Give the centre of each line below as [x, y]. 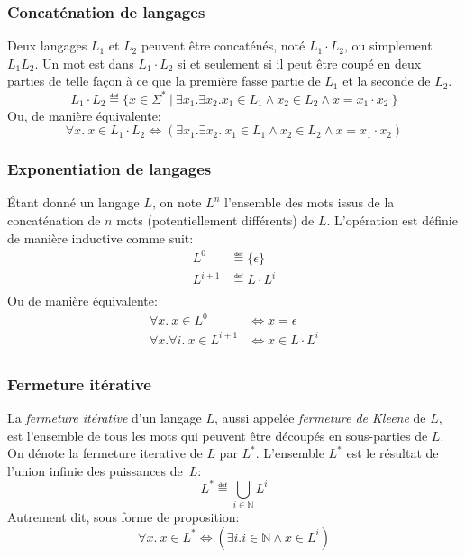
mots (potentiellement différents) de [215, 220]
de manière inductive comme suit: [100, 238]
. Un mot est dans [84, 63]
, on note [177, 202]
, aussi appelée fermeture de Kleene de [320, 418]
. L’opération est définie [392, 220]
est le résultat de [392, 453]
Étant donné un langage [73, 202]
